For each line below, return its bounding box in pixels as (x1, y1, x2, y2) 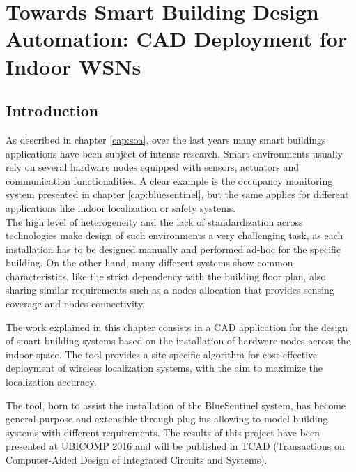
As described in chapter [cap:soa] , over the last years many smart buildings (6, 132, 326, 146)
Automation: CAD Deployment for (6, 24, 348, 53)
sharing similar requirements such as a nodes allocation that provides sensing (6, 282, 334, 297)
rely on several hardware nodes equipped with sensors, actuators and (6, 160, 300, 174)
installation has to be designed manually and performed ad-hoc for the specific (6, 241, 341, 256)
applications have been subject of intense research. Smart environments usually (6, 146, 343, 160)
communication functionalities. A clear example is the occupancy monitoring (6, 173, 333, 188)
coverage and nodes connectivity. (6, 296, 146, 311)
